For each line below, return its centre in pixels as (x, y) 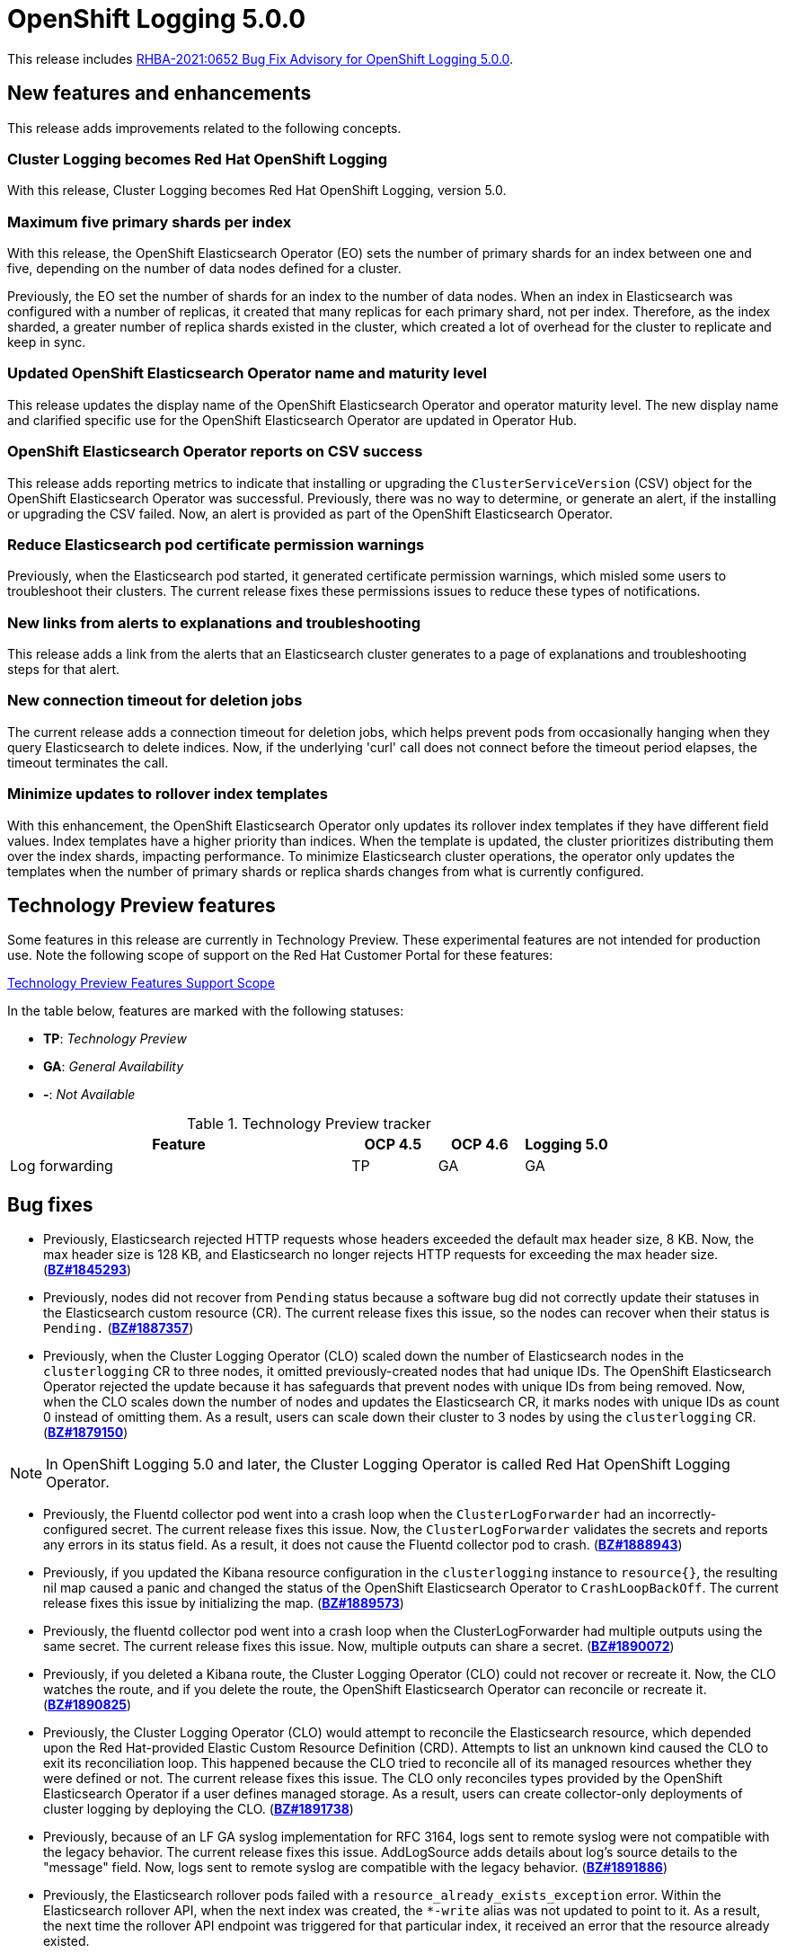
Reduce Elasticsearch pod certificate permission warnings (216, 544)
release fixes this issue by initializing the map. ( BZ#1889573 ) (224, 1603)
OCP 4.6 (479, 1145)
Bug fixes (50, 1204)
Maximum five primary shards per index (150, 222)
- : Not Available (89, 1095)
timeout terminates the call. (88, 762)
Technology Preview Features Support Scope (141, 983)
